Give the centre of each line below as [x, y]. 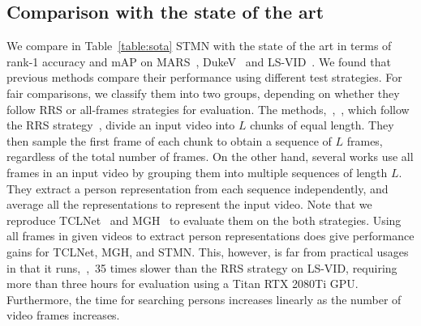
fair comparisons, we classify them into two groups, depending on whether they [203, 93]
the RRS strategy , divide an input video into [121, 125]
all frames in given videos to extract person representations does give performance [210, 236]
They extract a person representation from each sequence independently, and [198, 188]
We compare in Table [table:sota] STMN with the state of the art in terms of [199, 46]
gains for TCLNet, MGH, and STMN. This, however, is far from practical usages [208, 251]
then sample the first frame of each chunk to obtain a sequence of [169, 140]
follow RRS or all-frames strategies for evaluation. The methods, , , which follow [208, 109]
